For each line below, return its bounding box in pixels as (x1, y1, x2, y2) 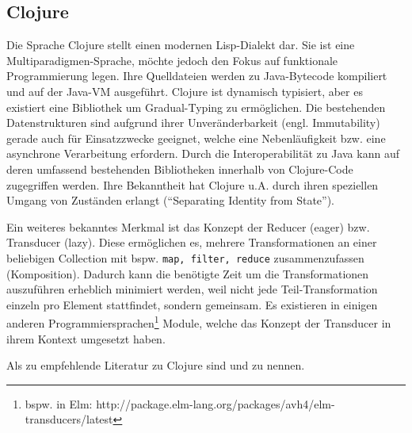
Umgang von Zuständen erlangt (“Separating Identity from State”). (6, 192, 335, 209)
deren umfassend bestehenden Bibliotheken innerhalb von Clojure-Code (6, 160, 353, 177)
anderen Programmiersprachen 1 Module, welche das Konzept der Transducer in (6, 312, 391, 331)
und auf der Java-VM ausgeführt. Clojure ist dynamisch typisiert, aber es (6, 82, 363, 99)
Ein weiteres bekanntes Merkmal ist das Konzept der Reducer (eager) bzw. (6, 218, 370, 235)
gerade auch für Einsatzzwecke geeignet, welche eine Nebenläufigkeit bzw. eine (6, 129, 386, 146)
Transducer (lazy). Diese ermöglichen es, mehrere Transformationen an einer (6, 234, 377, 251)
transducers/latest (25, 411, 113, 427)
